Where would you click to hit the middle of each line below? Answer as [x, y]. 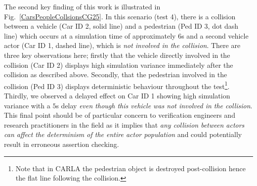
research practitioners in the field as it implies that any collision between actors [124, 124]
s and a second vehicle [215, 35]
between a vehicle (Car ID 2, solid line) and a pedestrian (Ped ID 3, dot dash [121, 26]
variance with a [27, 105]
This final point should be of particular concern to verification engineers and [120, 115]
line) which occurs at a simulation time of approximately [90, 35]
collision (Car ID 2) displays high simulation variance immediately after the [119, 65]
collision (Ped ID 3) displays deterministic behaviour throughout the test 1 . [117, 85]
